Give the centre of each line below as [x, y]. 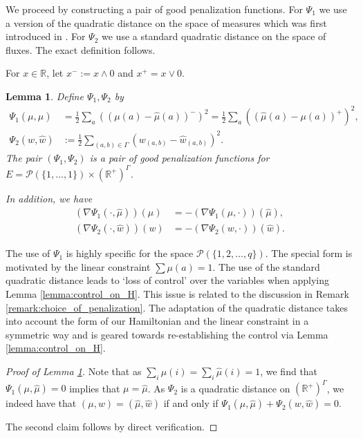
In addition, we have [49, 198]
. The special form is [309, 253]
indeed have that [41, 403]
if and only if [191, 403]
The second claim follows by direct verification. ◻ [112, 427]
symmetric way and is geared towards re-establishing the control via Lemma [167, 334]
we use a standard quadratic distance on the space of [214, 36]
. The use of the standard [266, 266]
